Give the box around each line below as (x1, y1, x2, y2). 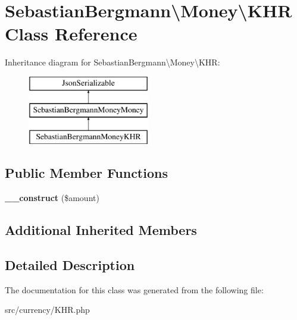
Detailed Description (5, 255, 135, 274)
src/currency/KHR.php (5, 303, 90, 316)
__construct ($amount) (5, 192, 99, 204)
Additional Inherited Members (5, 221, 197, 239)
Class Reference (5, 21, 137, 46)
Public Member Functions (5, 164, 168, 182)
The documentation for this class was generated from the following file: (5, 283, 264, 296)
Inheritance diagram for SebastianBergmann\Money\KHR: (5, 56, 220, 68)
